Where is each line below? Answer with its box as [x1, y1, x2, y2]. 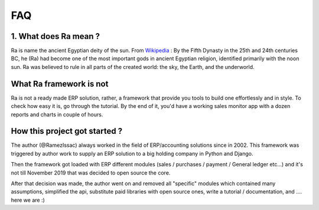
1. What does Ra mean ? [11, 31, 100, 41]
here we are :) [11, 196, 45, 204]
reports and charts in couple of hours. [11, 111, 103, 118]
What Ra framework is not [11, 78, 109, 88]
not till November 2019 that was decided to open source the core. [11, 169, 171, 176]
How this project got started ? [11, 126, 123, 136]
